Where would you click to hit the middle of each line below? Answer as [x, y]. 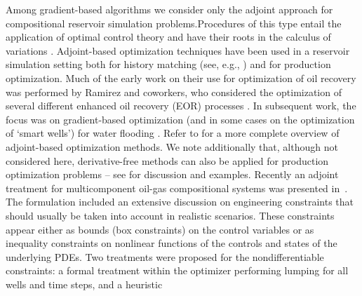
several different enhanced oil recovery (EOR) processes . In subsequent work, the [181, 106]
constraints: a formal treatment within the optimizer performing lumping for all [177, 270]
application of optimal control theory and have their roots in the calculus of [168, 37]
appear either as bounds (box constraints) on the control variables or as [160, 229]
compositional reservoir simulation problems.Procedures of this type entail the [174, 23]
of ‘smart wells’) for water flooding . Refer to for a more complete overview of [173, 133]
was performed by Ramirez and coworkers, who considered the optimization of [174, 92]
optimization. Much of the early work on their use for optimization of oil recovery [181, 78]
